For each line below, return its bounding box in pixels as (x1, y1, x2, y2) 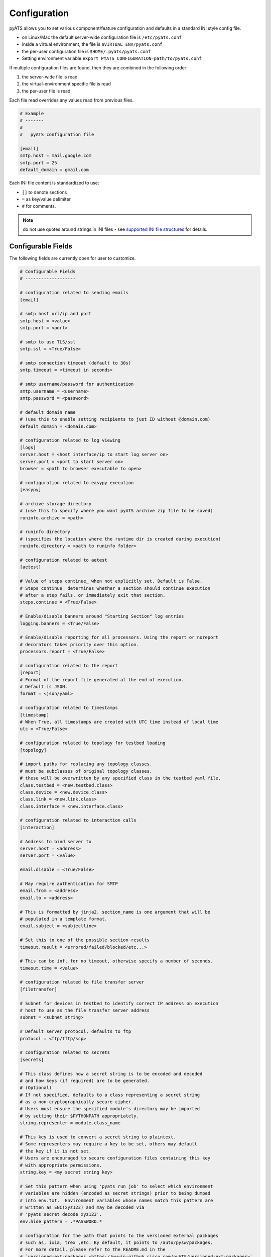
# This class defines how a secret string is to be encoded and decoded (20, 1071, 203, 1076)
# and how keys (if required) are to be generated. (20, 1078, 150, 1084)
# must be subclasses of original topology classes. (20, 768, 153, 774)
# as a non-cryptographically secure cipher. (20, 1099, 134, 1105)
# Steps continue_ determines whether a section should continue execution (20, 585, 211, 591)
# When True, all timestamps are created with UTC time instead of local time (20, 719, 218, 725)
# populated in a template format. (20, 916, 107, 922)
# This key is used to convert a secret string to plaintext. (20, 1134, 176, 1140)
